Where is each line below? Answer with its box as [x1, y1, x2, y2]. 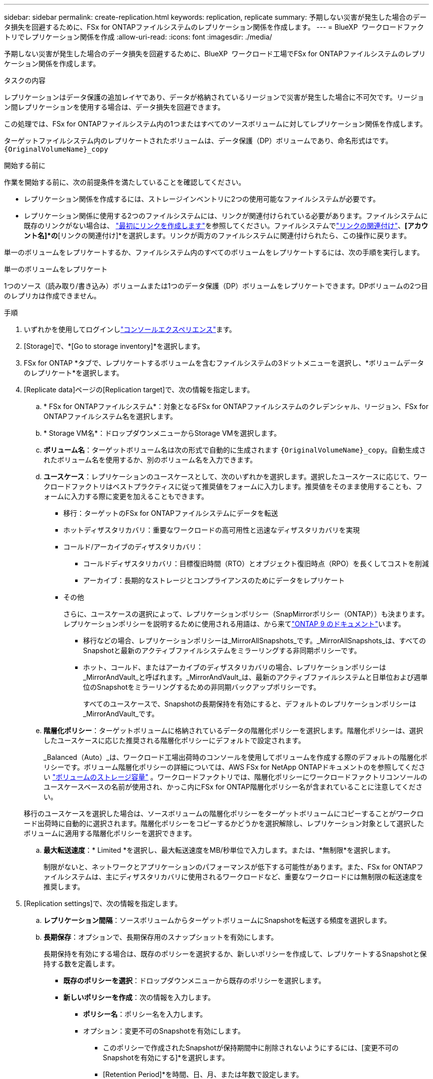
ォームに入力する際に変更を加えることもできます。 [43, 492, 209, 500]
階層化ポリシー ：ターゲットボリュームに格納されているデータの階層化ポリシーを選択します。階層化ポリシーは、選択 [43, 726, 423, 735]
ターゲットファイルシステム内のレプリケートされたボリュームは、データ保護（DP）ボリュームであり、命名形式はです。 [4, 136, 392, 145]
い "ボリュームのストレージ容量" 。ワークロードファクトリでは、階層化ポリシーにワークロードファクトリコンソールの [43, 773, 428, 781]
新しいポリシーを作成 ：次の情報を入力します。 [63, 993, 215, 1001]
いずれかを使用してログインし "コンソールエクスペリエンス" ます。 [24, 325, 236, 333]
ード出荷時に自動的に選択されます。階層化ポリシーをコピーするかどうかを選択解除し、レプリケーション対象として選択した [24, 819, 424, 828]
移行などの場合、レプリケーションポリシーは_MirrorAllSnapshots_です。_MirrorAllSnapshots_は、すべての [83, 636, 426, 645]
